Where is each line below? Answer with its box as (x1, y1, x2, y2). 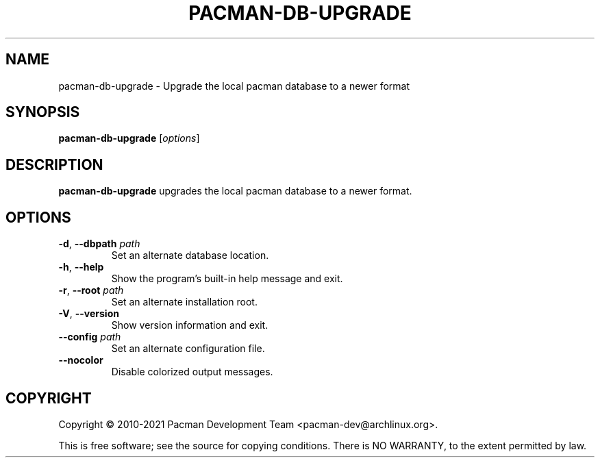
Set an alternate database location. (111, 249, 269, 262)
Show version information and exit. (111, 319, 268, 331)
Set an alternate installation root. (111, 296, 258, 308)
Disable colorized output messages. (111, 366, 273, 378)
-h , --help (58, 261, 104, 273)
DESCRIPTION (5, 155, 103, 173)
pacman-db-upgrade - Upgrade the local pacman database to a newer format (58, 79, 410, 92)
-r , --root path (58, 284, 124, 297)
